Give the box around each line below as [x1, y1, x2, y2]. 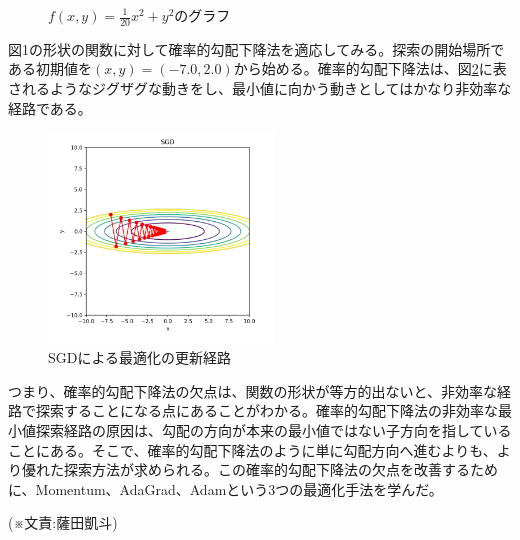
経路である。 [8, 97, 92, 118]
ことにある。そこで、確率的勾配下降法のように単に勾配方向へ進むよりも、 [8, 439, 497, 460]
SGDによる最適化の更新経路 [48, 347, 232, 368]
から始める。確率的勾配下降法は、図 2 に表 [233, 58, 507, 79]
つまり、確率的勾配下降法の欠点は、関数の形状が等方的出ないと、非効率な [8, 380, 497, 401]
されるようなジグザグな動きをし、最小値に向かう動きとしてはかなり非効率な [8, 78, 512, 99]
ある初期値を [8, 58, 92, 79]
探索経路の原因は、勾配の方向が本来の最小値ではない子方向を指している [35, 420, 512, 441]
